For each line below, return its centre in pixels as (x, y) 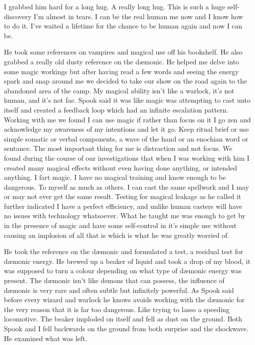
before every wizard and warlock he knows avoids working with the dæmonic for (124, 300)
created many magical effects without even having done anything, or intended (121, 167)
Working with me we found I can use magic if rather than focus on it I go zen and (127, 119)
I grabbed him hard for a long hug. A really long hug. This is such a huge (115, 6)
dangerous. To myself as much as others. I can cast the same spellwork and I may (127, 187)
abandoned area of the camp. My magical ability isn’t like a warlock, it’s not (119, 90)
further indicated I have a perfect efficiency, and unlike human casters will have (123, 206)
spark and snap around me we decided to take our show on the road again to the (126, 81)
